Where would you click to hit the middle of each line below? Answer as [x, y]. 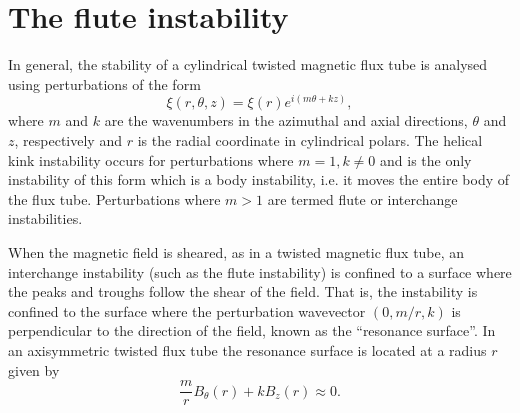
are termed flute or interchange [362, 198]
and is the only [426, 159]
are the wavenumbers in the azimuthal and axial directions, [286, 120]
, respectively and [68, 139]
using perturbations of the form [104, 83]
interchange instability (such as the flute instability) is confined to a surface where [260, 271]
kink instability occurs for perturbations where [151, 159]
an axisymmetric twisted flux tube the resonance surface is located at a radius [247, 349]
